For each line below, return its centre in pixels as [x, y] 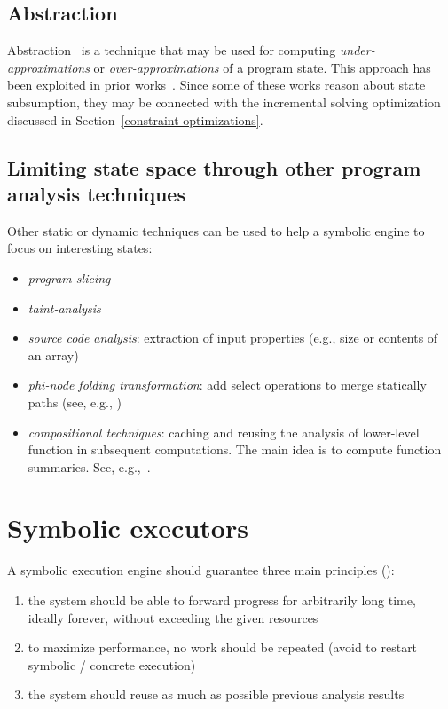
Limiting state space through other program [214, 167]
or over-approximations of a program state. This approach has [262, 67]
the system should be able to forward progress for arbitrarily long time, [222, 600]
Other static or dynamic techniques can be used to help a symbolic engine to [216, 230]
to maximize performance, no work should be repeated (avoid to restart [223, 647]
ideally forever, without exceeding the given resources [173, 617]
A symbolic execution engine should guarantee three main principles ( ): [201, 570]
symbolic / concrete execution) [112, 664]
